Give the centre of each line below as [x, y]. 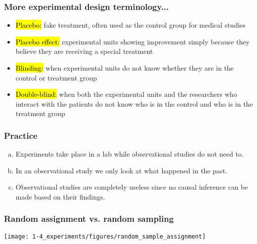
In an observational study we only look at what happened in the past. [121, 170]
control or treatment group [56, 77]
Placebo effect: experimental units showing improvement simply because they [132, 41]
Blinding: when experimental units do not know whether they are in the [125, 68]
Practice [21, 135]
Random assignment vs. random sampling [89, 219]
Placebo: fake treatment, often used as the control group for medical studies [130, 25]
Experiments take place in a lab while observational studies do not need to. [129, 154]
